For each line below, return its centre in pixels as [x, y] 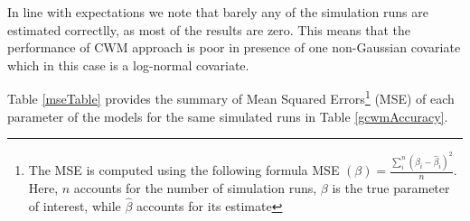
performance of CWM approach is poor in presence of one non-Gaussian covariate [234, 47]
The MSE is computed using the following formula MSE [184, 170]
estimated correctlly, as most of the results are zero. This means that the [209, 29]
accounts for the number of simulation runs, [195, 187]
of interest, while [75, 205]
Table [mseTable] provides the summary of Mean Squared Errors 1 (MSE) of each [231, 97]
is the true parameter [391, 187]
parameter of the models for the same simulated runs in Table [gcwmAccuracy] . [228, 116]
